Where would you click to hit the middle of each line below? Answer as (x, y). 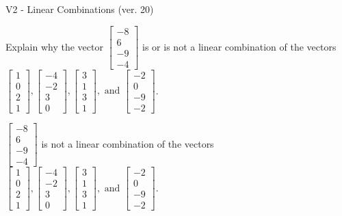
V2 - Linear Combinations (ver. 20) (80, 9)
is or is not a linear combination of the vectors (239, 46)
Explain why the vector (54, 46)
